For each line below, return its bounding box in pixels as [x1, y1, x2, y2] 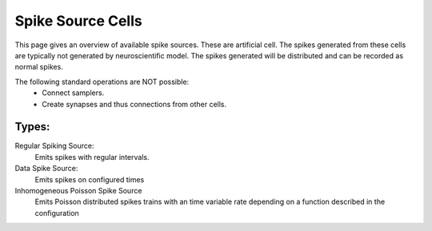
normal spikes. [14, 62, 63, 72]
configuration [34, 208, 79, 217]
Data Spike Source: [14, 164, 78, 173]
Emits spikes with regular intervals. [34, 152, 150, 161]
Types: [14, 120, 50, 133]
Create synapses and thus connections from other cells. [42, 99, 227, 109]
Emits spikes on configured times [34, 174, 145, 184]
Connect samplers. [42, 88, 105, 98]
